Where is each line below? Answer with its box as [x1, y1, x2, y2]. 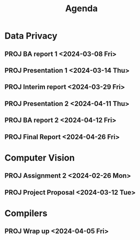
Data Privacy [4, 30, 58, 41]
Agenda [65, 3, 98, 14]
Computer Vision [4, 152, 75, 163]
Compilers [4, 208, 48, 219]
